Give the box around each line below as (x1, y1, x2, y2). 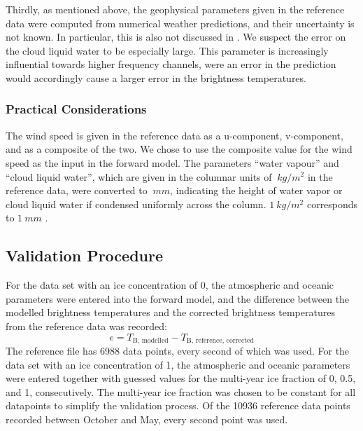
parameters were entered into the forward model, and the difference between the (6, 291, 350, 306)
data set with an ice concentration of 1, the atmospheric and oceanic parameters (6, 357, 350, 371)
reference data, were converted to (6, 183, 148, 198)
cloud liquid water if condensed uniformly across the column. (6, 196, 266, 211)
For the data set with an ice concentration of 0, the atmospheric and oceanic (6, 278, 334, 292)
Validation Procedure (6, 245, 164, 266)
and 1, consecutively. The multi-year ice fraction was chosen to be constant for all (6, 384, 356, 399)
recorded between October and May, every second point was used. (6, 411, 288, 426)
